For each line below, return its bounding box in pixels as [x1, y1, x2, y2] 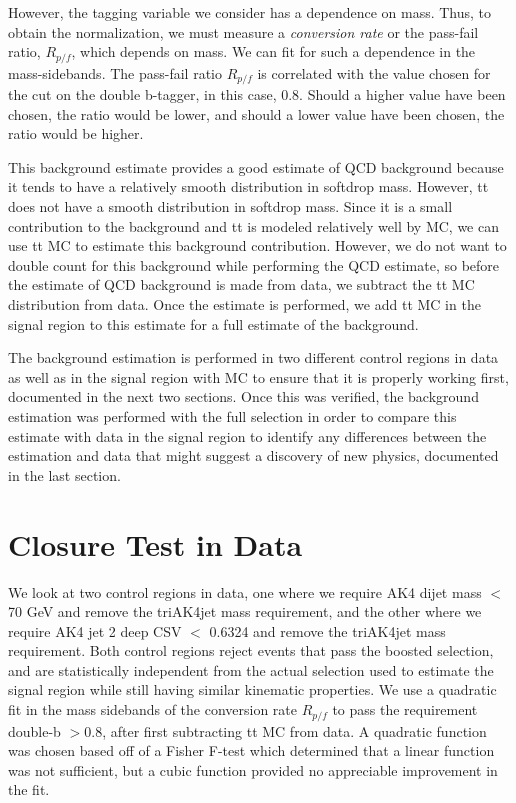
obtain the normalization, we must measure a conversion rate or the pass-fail [8, 21, 479, 42]
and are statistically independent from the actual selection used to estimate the [8, 659, 494, 680]
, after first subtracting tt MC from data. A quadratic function [102, 720, 487, 741]
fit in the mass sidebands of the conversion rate [8, 699, 298, 720]
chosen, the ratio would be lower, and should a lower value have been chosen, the [8, 103, 505, 124]
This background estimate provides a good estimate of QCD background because [8, 156, 504, 177]
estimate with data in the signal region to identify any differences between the [8, 425, 487, 446]
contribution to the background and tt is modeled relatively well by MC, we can [8, 215, 499, 236]
